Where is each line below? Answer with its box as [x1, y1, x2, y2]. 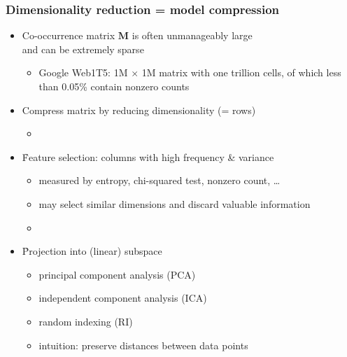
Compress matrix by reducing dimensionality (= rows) [22, 102, 256, 117]
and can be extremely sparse [22, 41, 144, 56]
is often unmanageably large [132, 28, 253, 43]
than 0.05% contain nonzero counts [38, 79, 190, 93]
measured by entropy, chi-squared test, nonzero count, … [38, 173, 281, 188]
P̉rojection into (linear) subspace [22, 244, 162, 258]
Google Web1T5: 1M [38, 65, 128, 80]
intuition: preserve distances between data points [38, 337, 248, 352]
